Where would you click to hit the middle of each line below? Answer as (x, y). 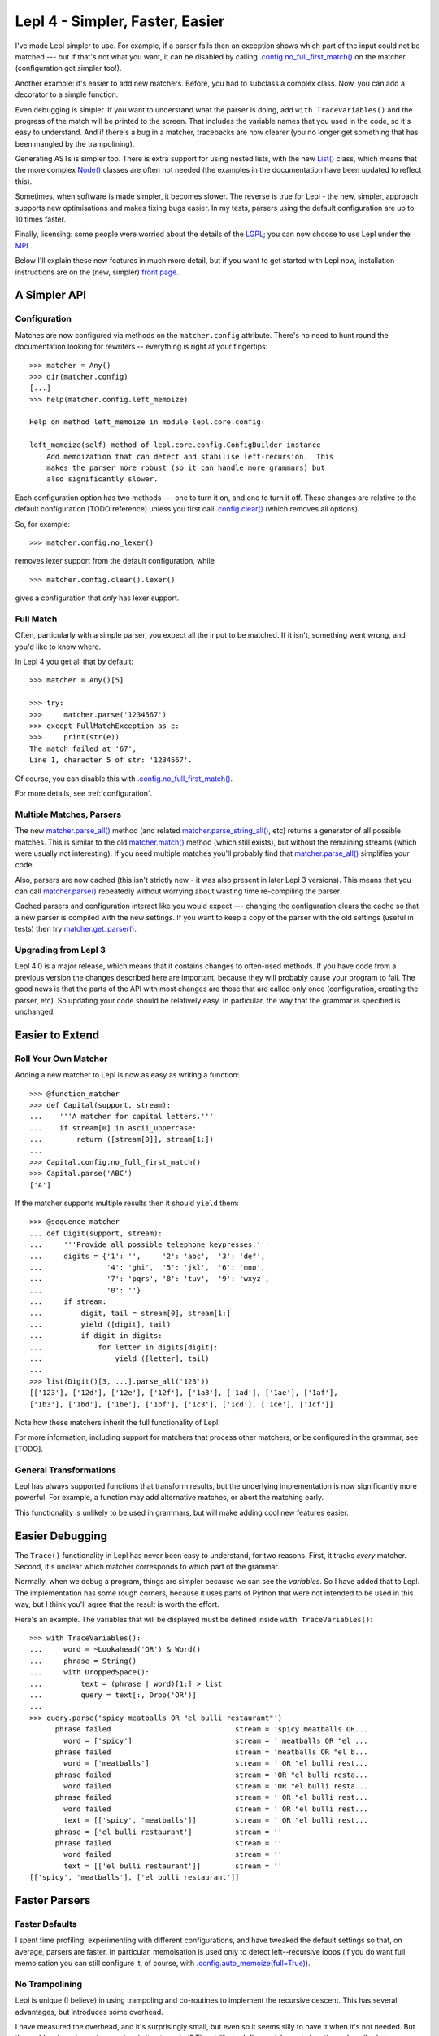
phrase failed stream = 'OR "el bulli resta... (211, 1775)
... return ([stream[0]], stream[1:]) (122, 1139)
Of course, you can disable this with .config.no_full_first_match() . (124, 779)
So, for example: (43, 524)
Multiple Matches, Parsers (68, 814)
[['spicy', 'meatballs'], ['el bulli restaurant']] (135, 1878)
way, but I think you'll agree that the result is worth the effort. (117, 1604)
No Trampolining (49, 1984)
